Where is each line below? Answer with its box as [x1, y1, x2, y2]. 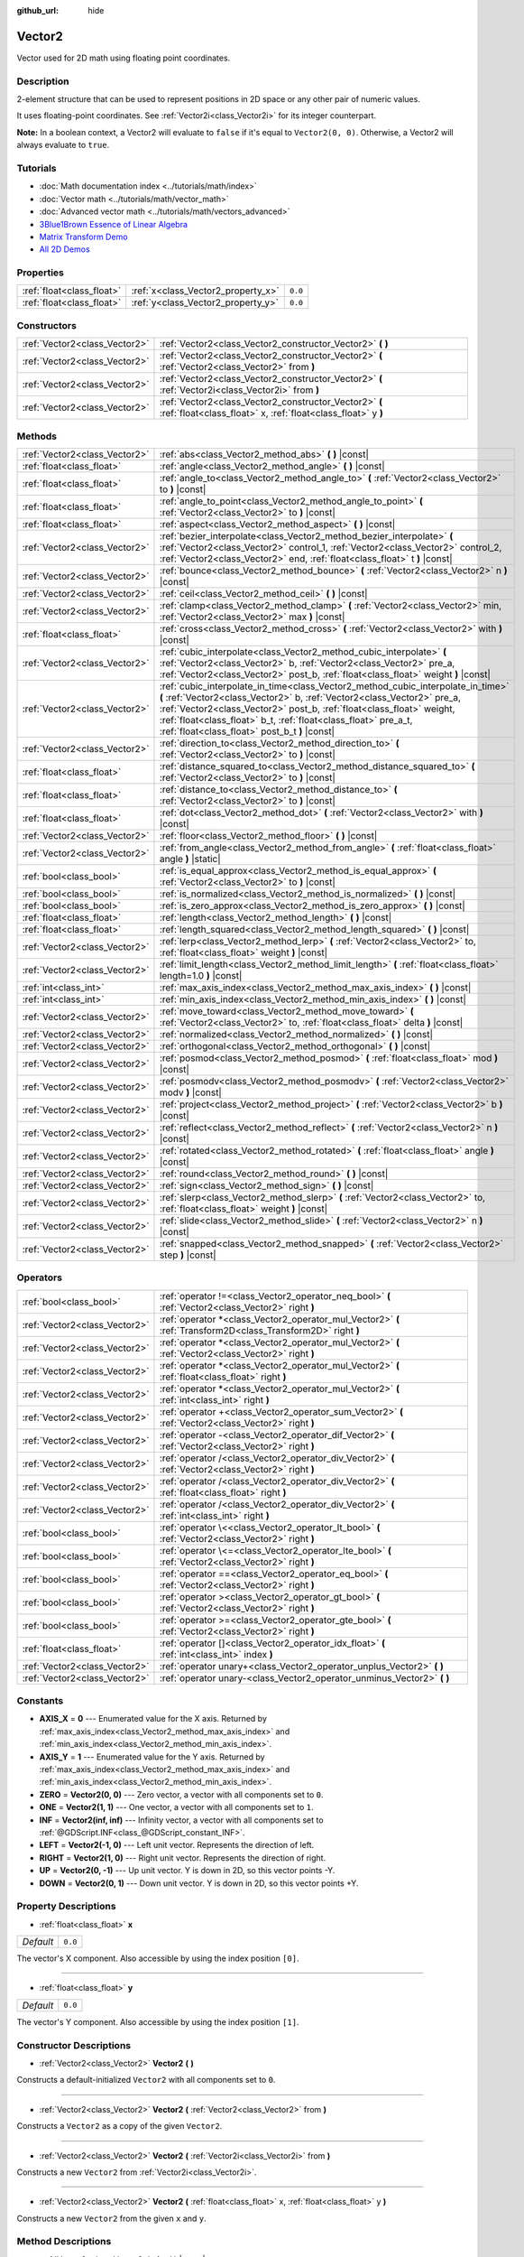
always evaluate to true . [16, 140, 110, 151]
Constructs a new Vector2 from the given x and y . [16, 2213, 207, 2224]
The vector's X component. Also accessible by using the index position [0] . [16, 1953, 299, 1964]
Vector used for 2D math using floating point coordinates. [16, 52, 231, 63]
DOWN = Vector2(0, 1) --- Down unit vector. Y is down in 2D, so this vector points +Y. [39, 1878, 359, 1889]
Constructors [16, 319, 77, 331]
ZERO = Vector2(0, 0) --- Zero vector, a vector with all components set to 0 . [39, 1788, 324, 1800]
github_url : [16, 5, 59, 15]
